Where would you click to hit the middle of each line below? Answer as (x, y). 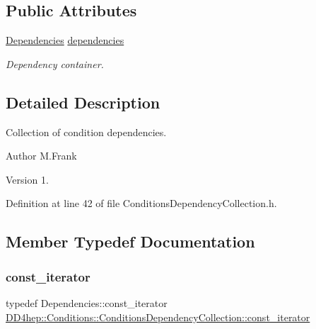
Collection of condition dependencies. (86, 132)
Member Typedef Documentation (130, 241)
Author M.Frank (41, 156)
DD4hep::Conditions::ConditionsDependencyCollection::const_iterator (158, 317)
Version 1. (27, 179)
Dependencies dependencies (65, 40)
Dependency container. (55, 63)
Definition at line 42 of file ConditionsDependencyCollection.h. (141, 203)
